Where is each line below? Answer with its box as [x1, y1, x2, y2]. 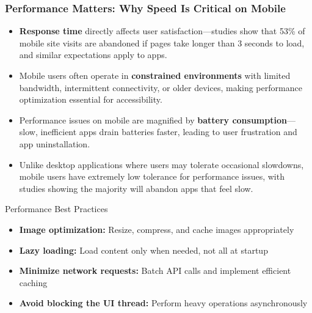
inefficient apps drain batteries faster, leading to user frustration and [40, 125, 297, 138]
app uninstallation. [19, 137, 90, 150]
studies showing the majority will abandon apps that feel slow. [19, 182, 253, 194]
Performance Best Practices [5, 202, 108, 215]
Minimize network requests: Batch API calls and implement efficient [19, 264, 291, 277]
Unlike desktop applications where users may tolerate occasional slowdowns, [19, 158, 304, 171]
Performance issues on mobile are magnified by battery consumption [19, 113, 287, 126]
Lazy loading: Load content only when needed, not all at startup [19, 243, 268, 256]
